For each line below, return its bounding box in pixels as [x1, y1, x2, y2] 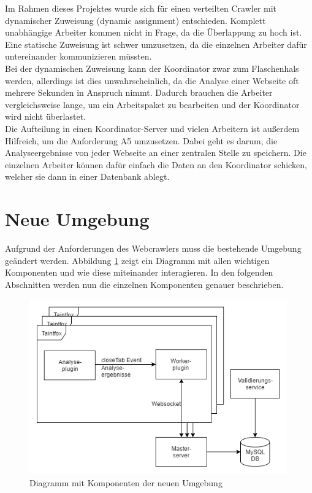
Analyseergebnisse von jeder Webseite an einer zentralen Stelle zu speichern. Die [5, 146, 306, 159]
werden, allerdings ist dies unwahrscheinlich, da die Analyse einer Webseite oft [5, 74, 299, 87]
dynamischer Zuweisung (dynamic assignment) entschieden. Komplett [5, 14, 266, 26]
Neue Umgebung [5, 206, 150, 231]
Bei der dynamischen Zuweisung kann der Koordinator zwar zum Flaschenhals [5, 61, 299, 74]
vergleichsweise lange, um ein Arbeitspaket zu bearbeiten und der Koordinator [5, 98, 300, 111]
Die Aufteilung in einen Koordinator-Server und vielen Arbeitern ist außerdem [5, 122, 300, 134]
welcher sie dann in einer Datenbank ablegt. [5, 170, 170, 183]
